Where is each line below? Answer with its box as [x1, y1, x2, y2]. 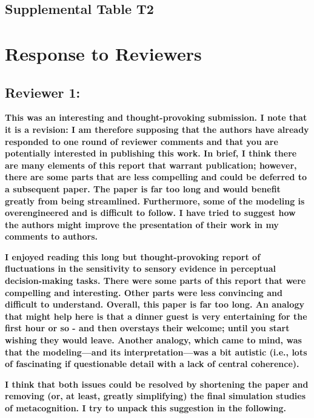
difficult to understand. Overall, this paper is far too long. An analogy [5, 298, 304, 311]
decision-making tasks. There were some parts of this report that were [5, 274, 306, 287]
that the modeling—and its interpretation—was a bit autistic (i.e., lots [5, 345, 307, 358]
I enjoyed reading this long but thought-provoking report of [5, 250, 261, 263]
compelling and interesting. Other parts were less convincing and [5, 286, 282, 298]
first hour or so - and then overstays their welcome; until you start [5, 322, 290, 334]
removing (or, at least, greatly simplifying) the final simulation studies [5, 389, 306, 402]
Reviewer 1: [5, 83, 81, 101]
